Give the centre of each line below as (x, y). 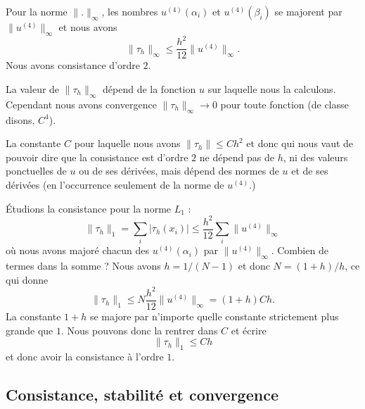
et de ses (310, 171)
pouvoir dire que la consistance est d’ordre (97, 157)
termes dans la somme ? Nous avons (83, 266)
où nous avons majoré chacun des (78, 250)
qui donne (27, 279)
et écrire (249, 330)
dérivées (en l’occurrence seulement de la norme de (115, 184)
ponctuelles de (36, 171)
